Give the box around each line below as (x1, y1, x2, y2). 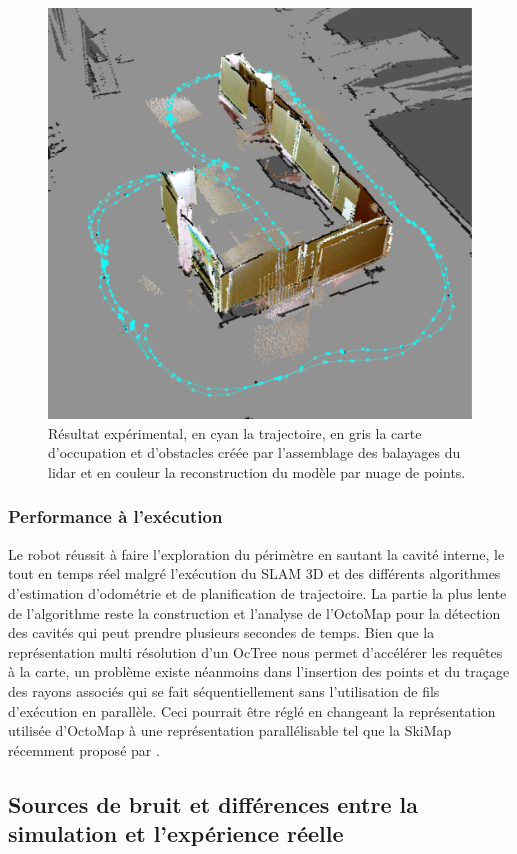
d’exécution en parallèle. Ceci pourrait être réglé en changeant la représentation (8, 700, 496, 721)
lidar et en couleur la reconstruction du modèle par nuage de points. (48, 461, 466, 482)
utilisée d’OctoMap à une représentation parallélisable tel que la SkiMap (8, 720, 452, 741)
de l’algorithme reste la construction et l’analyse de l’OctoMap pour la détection (8, 602, 501, 623)
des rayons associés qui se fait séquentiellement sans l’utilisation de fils (8, 680, 440, 701)
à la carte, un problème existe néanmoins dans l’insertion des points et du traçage (8, 661, 510, 682)
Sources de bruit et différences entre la (8, 788, 418, 819)
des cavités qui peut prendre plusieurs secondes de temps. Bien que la (8, 622, 435, 643)
